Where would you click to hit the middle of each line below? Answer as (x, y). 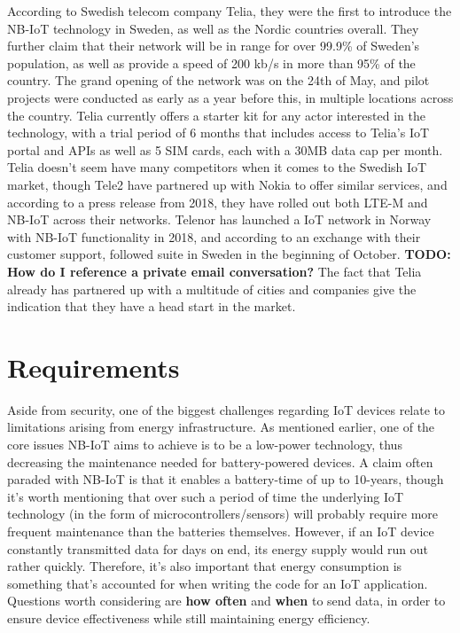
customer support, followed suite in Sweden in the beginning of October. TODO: (229, 254)
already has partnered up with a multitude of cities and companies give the (212, 289)
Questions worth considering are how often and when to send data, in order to (226, 601)
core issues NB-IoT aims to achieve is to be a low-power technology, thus (205, 444)
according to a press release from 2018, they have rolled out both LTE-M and (218, 202)
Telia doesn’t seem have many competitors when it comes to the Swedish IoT (217, 167)
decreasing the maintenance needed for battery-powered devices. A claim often (220, 461)
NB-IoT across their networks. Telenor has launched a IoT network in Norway (219, 219)
